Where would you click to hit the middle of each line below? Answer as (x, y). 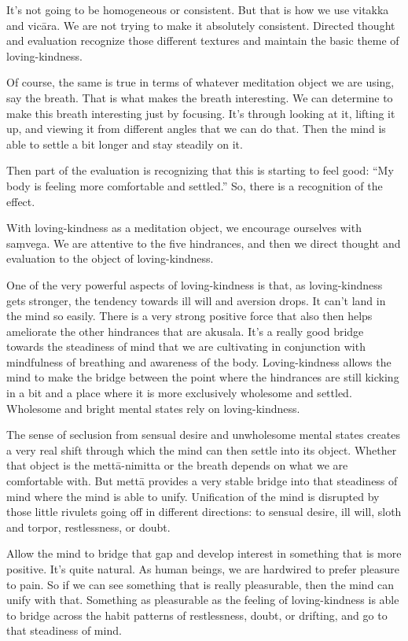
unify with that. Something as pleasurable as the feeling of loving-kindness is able (203, 600)
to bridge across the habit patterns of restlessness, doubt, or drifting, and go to (197, 615)
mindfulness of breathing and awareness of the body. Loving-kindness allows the (199, 361)
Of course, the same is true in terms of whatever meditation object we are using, (200, 82)
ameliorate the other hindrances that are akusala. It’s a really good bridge (185, 331)
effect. (21, 201)
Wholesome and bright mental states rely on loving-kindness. (153, 408)
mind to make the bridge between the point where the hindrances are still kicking (203, 377)
